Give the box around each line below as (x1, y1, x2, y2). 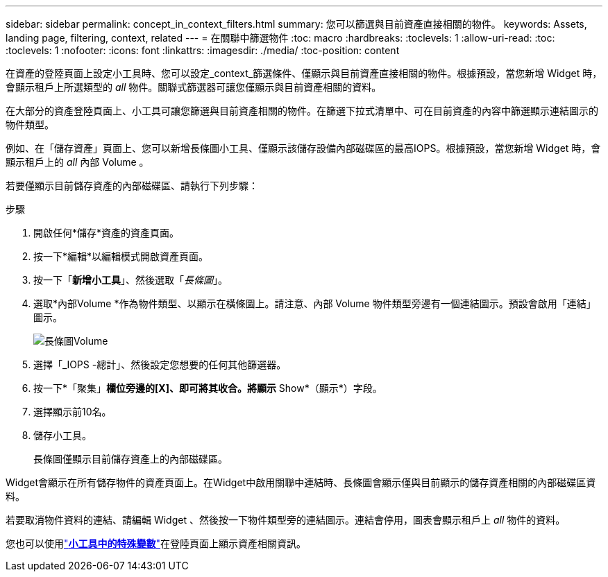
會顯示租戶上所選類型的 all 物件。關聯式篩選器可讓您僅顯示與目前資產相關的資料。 (6, 81, 382, 93)
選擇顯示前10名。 (33, 406, 112, 417)
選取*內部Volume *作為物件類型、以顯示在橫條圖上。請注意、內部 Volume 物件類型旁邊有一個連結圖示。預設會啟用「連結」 (33, 298, 596, 309)
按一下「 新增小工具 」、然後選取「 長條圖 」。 (33, 274, 228, 286)
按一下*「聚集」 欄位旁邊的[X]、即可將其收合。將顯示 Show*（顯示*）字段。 (33, 382, 382, 394)
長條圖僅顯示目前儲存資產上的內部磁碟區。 (33, 453, 228, 465)
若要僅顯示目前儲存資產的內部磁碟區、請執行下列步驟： (6, 180, 258, 191)
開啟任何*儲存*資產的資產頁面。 (33, 227, 180, 239)
